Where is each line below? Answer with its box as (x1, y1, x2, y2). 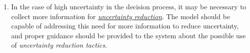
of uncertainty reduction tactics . (11, 40, 107, 50)
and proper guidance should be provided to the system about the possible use (11, 30, 246, 40)
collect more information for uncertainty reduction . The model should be (11, 11, 230, 21)
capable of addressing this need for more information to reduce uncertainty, (11, 21, 239, 31)
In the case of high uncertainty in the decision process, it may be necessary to (11, 1, 247, 11)
